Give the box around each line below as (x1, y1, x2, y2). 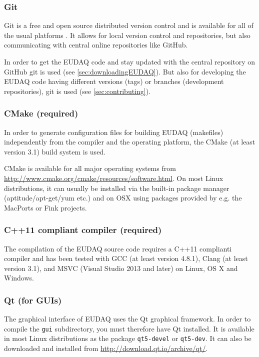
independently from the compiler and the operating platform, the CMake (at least (4, 136, 255, 147)
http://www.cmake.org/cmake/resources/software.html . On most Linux (4, 172, 223, 183)
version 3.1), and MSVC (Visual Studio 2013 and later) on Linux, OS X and (4, 262, 238, 273)
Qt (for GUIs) (4, 293, 62, 306)
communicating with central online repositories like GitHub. (4, 39, 188, 50)
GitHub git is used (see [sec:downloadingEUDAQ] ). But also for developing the (4, 66, 246, 76)
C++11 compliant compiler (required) (4, 223, 162, 236)
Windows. (4, 272, 34, 283)
